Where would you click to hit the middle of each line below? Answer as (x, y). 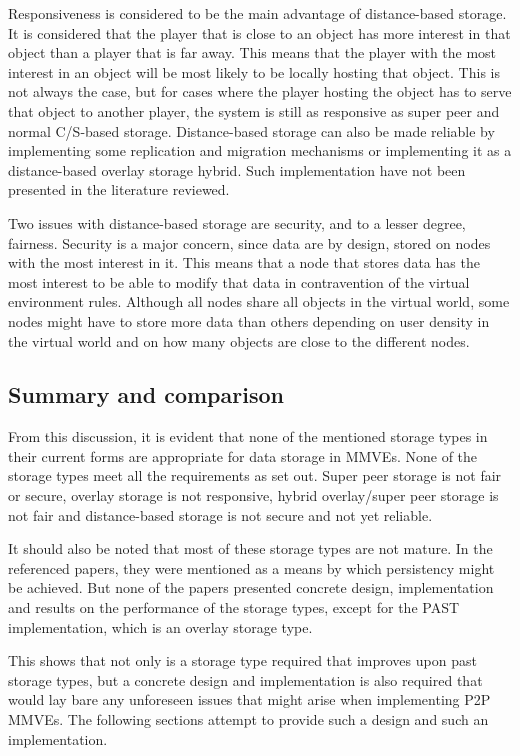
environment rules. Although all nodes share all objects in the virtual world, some (259, 301)
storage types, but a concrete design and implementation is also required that (245, 679)
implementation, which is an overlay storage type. (160, 626)
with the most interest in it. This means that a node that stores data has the (244, 262)
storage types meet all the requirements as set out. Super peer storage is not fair (255, 475)
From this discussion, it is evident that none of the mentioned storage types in (248, 436)
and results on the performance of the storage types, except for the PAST (234, 607)
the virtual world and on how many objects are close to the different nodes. (239, 340)
